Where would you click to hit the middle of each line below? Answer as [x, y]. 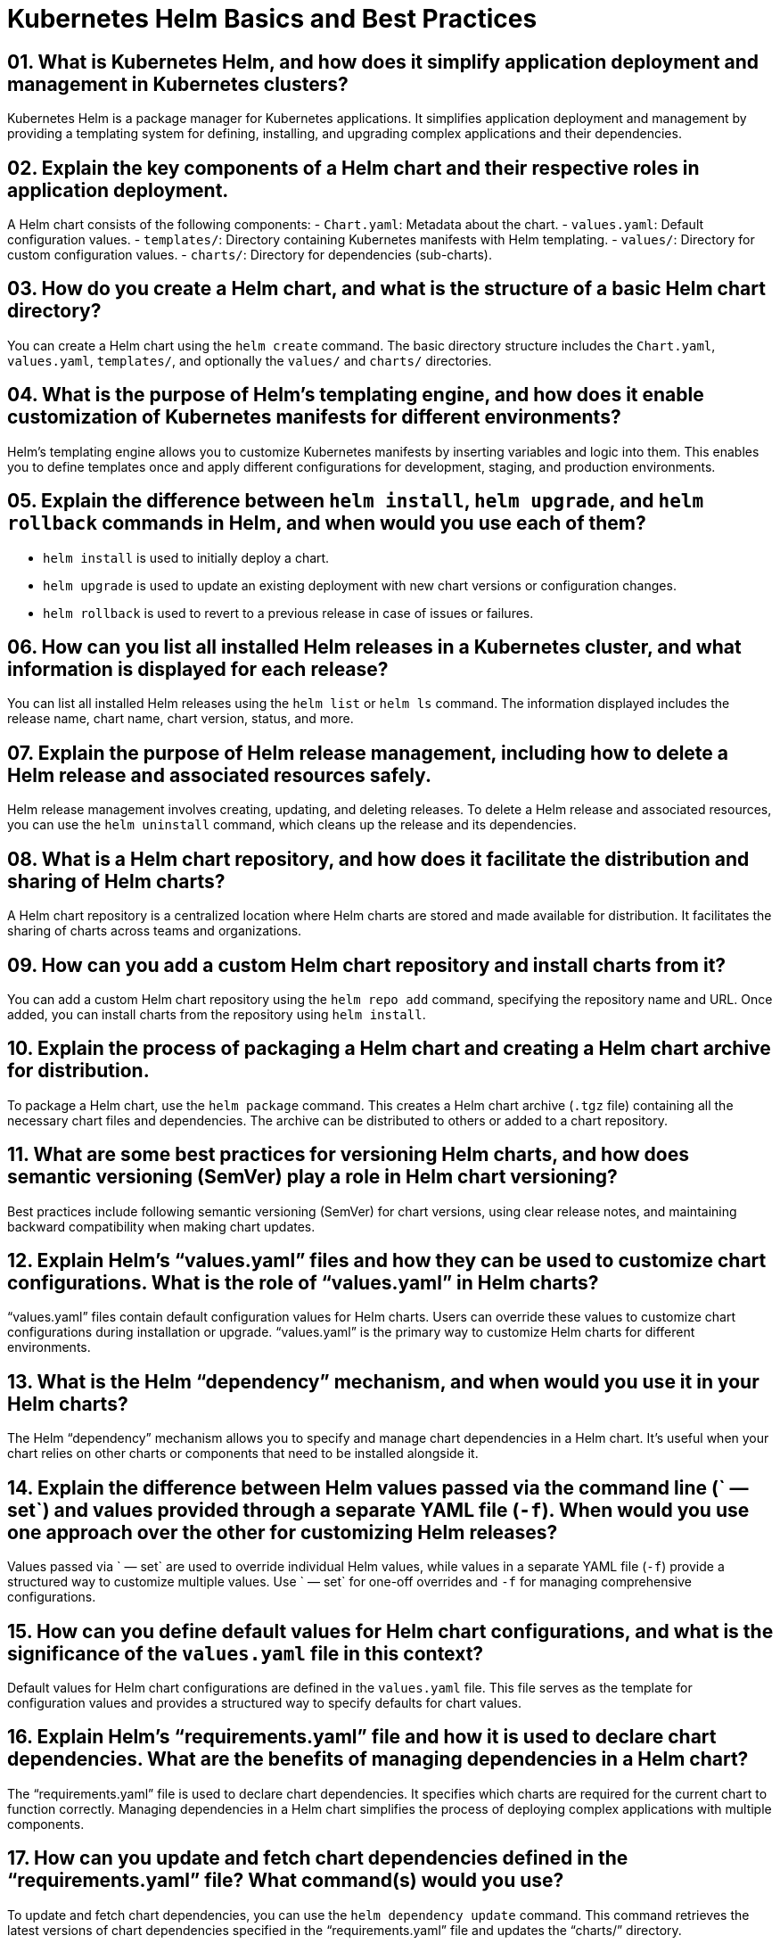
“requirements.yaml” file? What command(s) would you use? [286, 1881]
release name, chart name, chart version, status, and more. [181, 719]
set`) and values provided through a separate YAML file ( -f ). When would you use [378, 1510]
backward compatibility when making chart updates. [161, 1226]
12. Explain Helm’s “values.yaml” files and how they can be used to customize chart [387, 1261]
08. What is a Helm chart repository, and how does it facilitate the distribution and [378, 859]
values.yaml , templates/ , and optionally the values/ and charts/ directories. [250, 360]
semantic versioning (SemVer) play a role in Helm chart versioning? [312, 1177]
